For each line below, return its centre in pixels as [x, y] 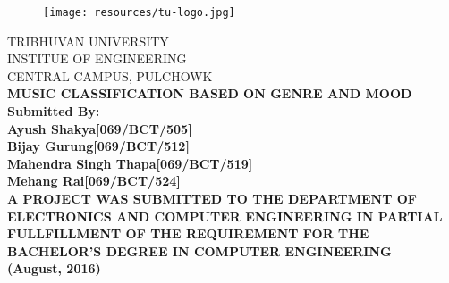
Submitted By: [54, 111]
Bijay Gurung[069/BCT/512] [98, 146]
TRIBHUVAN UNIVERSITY [88, 41]
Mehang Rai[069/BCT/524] [94, 181]
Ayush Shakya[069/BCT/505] [100, 128]
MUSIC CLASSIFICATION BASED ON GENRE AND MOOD [210, 93]
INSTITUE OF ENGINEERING [97, 58]
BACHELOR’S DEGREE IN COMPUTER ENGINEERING [199, 250]
